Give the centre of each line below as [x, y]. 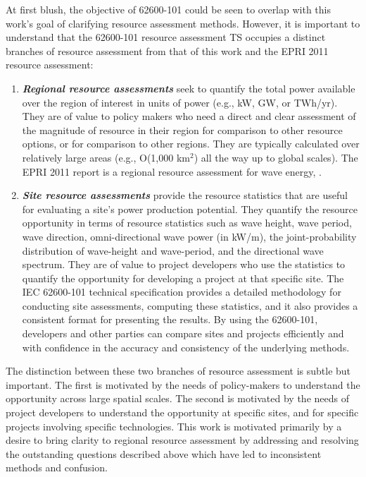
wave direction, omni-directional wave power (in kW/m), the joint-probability [189, 236]
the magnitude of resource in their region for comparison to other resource [182, 129]
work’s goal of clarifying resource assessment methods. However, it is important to [183, 23]
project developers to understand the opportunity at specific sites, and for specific [182, 412]
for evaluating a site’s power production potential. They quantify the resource [190, 209]
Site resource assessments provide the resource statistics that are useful [185, 195]
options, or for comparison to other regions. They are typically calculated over [191, 144]
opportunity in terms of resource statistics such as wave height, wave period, [187, 223]
